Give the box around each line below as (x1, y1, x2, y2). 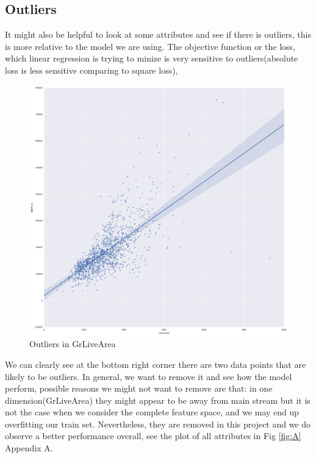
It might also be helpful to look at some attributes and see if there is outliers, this (5, 28, 311, 41)
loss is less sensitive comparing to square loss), (5, 63, 178, 76)
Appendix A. (5, 442, 53, 454)
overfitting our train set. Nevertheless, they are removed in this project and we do (5, 417, 311, 430)
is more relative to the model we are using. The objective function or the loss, (5, 40, 296, 52)
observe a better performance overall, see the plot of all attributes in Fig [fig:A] (5, 429, 301, 442)
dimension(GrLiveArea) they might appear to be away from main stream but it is (5, 393, 311, 406)
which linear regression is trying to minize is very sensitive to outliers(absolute (5, 52, 298, 65)
